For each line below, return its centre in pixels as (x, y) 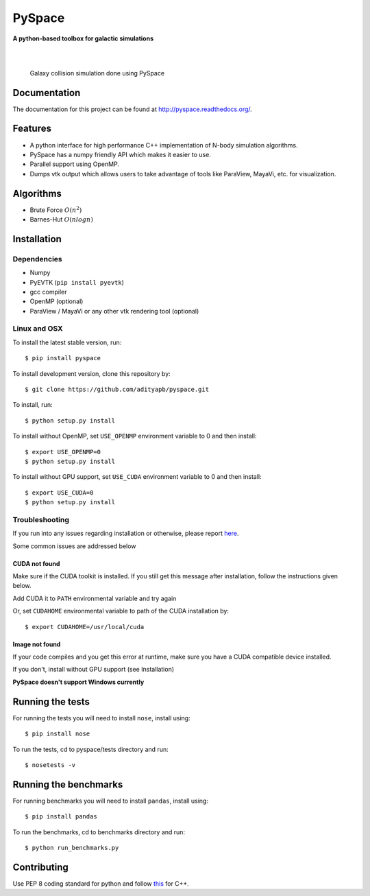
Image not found (37, 644)
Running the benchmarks (68, 785)
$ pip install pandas (61, 817)
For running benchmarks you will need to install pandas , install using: (111, 801)
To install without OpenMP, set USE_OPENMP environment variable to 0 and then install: (135, 436)
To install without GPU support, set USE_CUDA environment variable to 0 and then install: (137, 477)
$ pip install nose (58, 734)
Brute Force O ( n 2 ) (56, 209)
